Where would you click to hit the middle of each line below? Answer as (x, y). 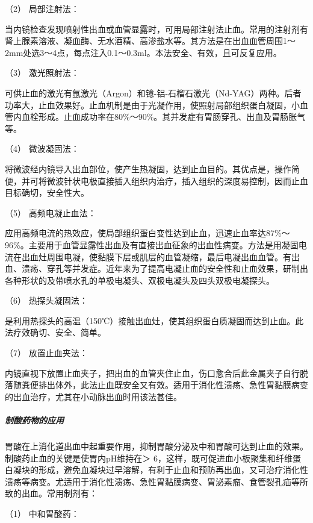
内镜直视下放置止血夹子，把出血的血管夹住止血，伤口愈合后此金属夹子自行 (152, 373)
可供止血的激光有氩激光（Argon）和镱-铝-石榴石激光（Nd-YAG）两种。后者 (153, 92)
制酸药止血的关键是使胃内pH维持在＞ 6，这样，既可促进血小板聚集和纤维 (149, 458)
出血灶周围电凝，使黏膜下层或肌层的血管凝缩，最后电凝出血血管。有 (156, 256)
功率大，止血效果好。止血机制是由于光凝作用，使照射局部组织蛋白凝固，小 (152, 105)
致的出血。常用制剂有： (51, 493)
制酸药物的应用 (34, 420)
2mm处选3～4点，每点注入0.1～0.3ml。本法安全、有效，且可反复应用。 (143, 52)
